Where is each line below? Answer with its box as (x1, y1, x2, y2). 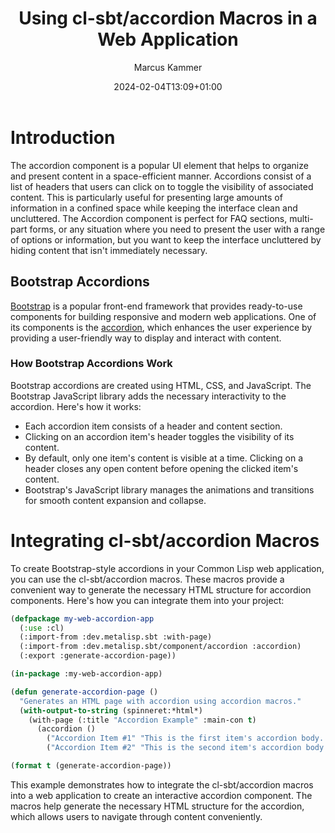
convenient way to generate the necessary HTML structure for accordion (10, 583, 312, 596)
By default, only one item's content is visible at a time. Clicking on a (24, 452, 303, 464)
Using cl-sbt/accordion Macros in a (18, 7, 318, 30)
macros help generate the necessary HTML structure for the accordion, (10, 800, 305, 812)
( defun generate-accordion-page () (10, 687, 159, 697)
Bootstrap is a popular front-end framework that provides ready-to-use (10, 300, 303, 312)
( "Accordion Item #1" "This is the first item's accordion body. (46, 733, 325, 744)
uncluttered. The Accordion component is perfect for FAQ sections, (10, 212, 288, 224)
